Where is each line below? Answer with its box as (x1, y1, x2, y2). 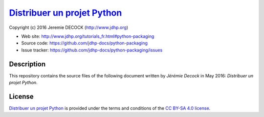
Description (9, 60, 46, 68)
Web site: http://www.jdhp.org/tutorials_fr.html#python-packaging (21, 33, 154, 39)
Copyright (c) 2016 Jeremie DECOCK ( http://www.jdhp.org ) (9, 24, 129, 30)
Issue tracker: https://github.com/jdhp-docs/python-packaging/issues (21, 47, 163, 53)
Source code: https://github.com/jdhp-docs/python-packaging (21, 40, 148, 46)
